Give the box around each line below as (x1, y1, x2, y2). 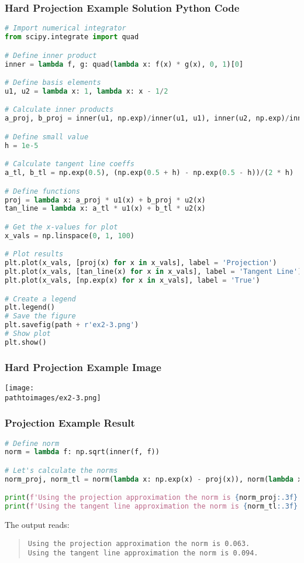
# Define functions (5, 187, 80, 195)
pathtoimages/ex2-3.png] (5, 393, 101, 402)
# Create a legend (5, 294, 76, 303)
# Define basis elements (5, 78, 101, 87)
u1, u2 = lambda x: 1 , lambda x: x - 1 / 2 (5, 87, 168, 95)
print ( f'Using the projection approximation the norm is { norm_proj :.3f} (5, 493, 298, 502)
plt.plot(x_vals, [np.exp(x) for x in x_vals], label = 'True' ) (5, 276, 260, 284)
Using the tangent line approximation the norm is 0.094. (27, 549, 258, 558)
